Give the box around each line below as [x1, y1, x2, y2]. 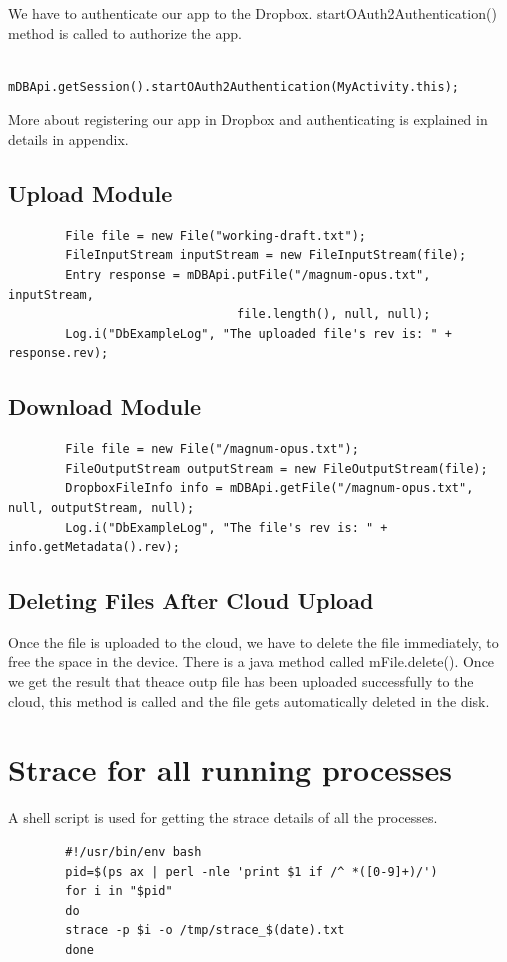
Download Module [8, 391, 202, 422]
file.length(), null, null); [237, 307, 431, 322]
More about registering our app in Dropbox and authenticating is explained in [8, 109, 488, 130]
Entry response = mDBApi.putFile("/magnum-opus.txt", [65, 267, 431, 282]
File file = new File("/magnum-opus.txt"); [65, 442, 359, 457]
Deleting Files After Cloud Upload [8, 585, 374, 616]
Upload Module [8, 177, 173, 208]
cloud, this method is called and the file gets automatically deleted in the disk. [8, 690, 490, 711]
